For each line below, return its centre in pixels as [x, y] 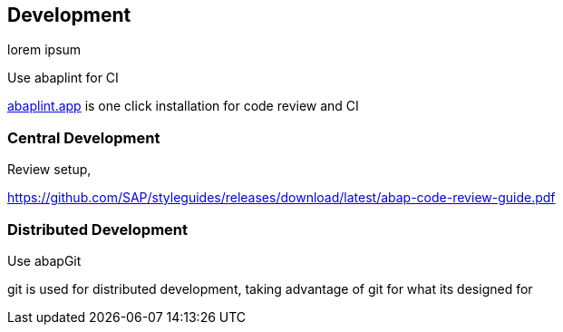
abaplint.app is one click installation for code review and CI [183, 106]
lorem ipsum [44, 50]
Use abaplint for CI [63, 78]
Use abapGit [44, 260]
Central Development [84, 137]
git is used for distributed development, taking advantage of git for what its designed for [270, 288]
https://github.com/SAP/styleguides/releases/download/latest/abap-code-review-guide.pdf [281, 198]
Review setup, [49, 170]
